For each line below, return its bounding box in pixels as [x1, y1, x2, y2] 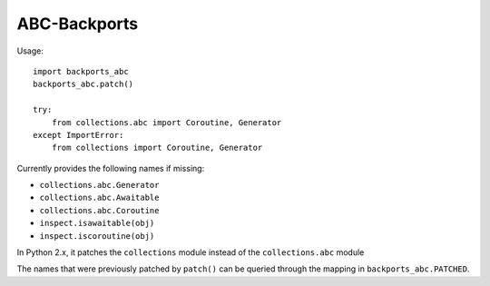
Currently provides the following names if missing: [16, 163, 205, 173]
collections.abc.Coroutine [39, 205, 160, 215]
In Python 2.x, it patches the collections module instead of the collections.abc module [16, 247, 365, 258]
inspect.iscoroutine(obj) [39, 231, 155, 241]
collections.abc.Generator [39, 180, 160, 191]
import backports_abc [33, 66, 129, 76]
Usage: [16, 45, 44, 56]
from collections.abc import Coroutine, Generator [51, 117, 282, 127]
